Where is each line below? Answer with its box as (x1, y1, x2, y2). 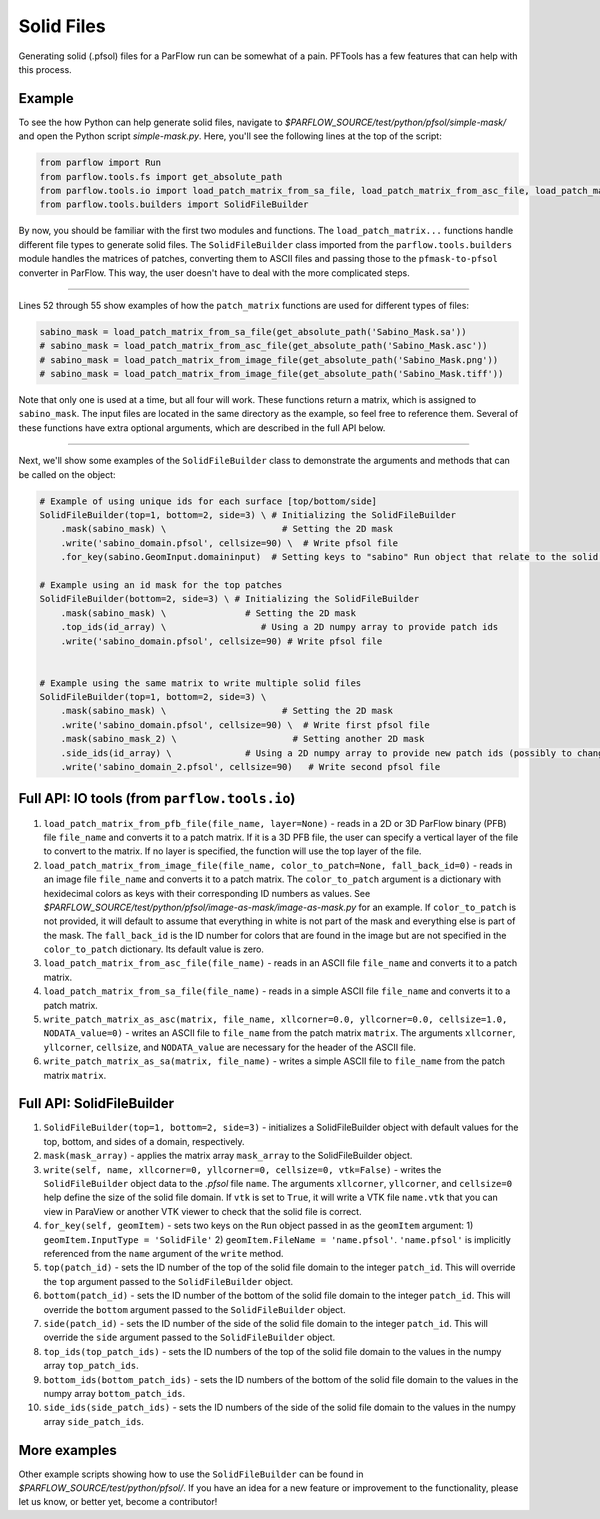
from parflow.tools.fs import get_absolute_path (39, 171, 283, 182)
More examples (18, 1441, 117, 1459)
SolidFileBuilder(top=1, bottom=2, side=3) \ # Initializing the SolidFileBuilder (39, 510, 457, 521)
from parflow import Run (39, 157, 162, 169)
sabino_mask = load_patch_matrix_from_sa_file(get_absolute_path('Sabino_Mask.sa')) (39, 326, 467, 337)
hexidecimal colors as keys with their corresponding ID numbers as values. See (43, 887, 371, 899)
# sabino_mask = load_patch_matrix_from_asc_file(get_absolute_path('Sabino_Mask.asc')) (39, 340, 489, 352)
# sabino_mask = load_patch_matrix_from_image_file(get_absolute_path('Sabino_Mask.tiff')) (39, 368, 504, 380)
